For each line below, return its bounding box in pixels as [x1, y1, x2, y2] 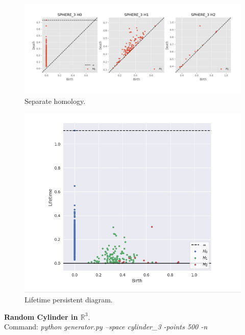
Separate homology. [24, 95, 86, 106]
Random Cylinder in [4, 311, 78, 322]
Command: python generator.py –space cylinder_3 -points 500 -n [4, 321, 208, 332]
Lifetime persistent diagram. [24, 294, 113, 305]
